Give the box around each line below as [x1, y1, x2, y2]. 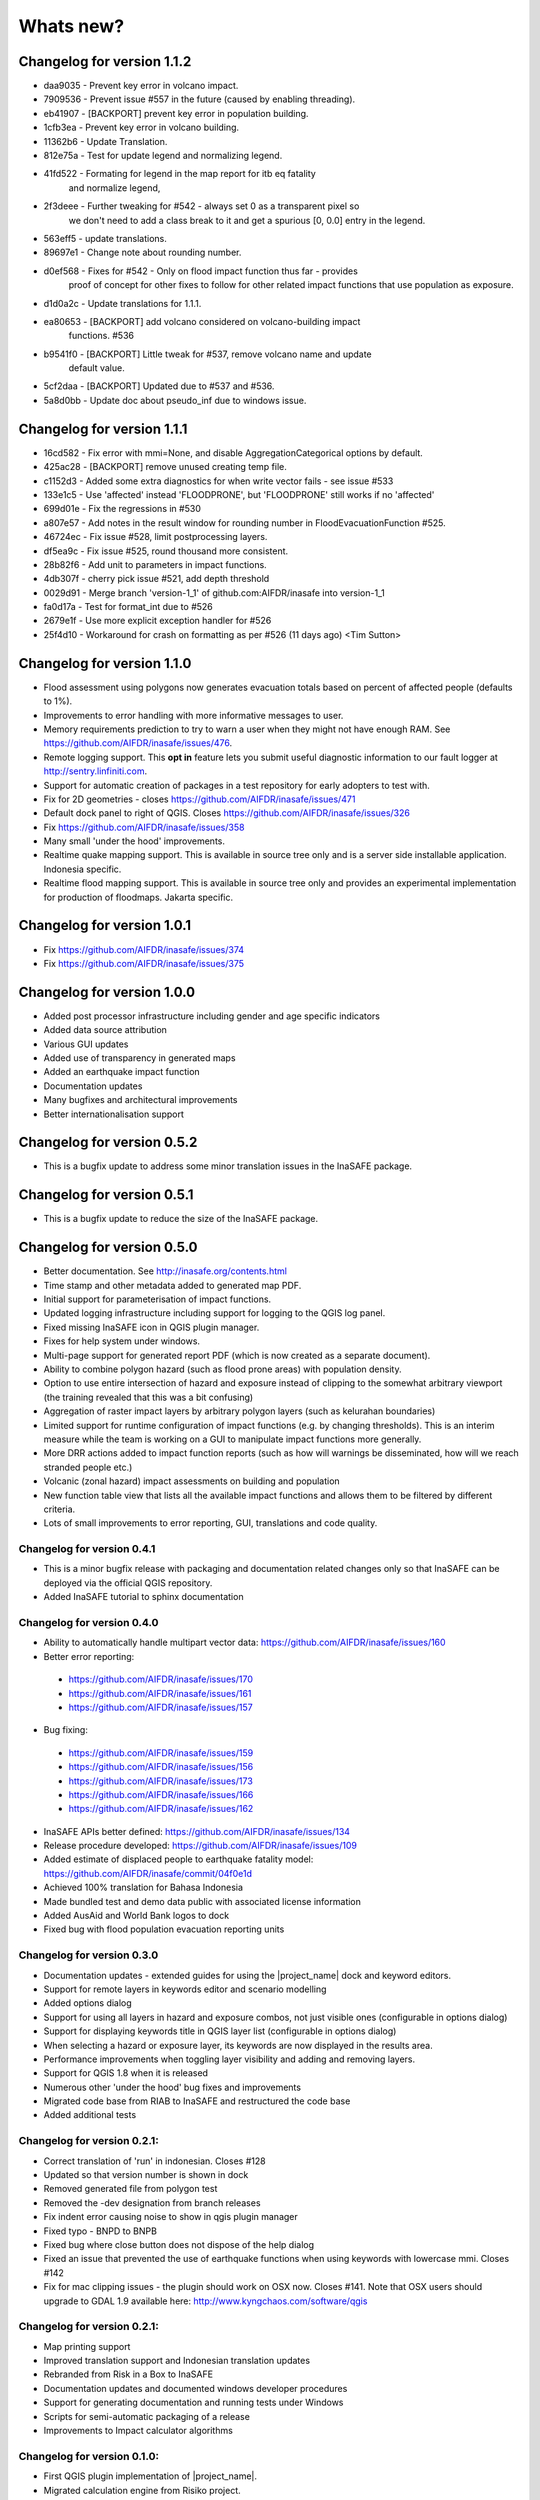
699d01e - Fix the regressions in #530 [43, 503, 202, 515]
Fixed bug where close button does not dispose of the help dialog [43, 2238, 315, 2250]
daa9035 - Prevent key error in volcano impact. [43, 80, 239, 92]
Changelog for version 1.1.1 [18, 420, 188, 437]
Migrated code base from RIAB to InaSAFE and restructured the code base [43, 2095, 351, 2107]
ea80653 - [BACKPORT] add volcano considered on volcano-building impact [43, 315, 361, 327]
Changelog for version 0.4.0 [18, 1616, 159, 1629]
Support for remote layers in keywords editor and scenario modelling [43, 1983, 327, 1995]
